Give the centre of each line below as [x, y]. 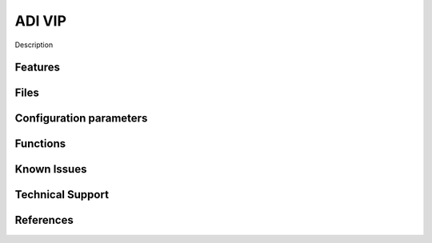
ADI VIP [41, 21]
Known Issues [51, 169]
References [44, 220]
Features [37, 68]
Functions [40, 144]
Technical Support [62, 195]
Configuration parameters [81, 119]
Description [34, 45]
